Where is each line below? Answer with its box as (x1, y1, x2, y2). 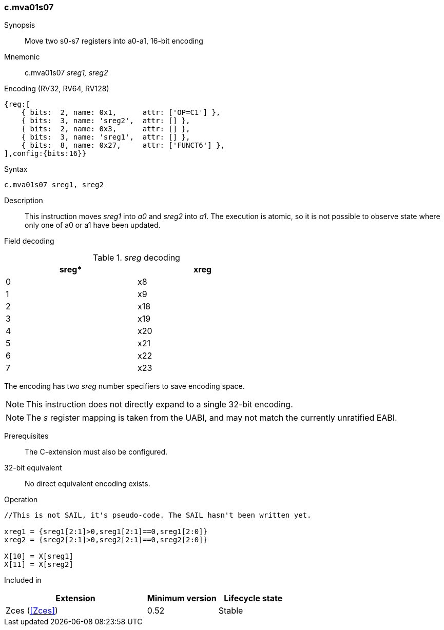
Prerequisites (4, 431, 49, 441)
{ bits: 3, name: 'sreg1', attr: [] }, (21, 133, 190, 142)
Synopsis (4, 21, 35, 30)
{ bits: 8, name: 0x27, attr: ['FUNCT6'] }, (21, 141, 225, 150)
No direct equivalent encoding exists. (25, 479, 150, 488)
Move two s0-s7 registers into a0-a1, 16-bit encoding (25, 36, 203, 46)
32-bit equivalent (4, 463, 62, 472)
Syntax (4, 165, 28, 174)
